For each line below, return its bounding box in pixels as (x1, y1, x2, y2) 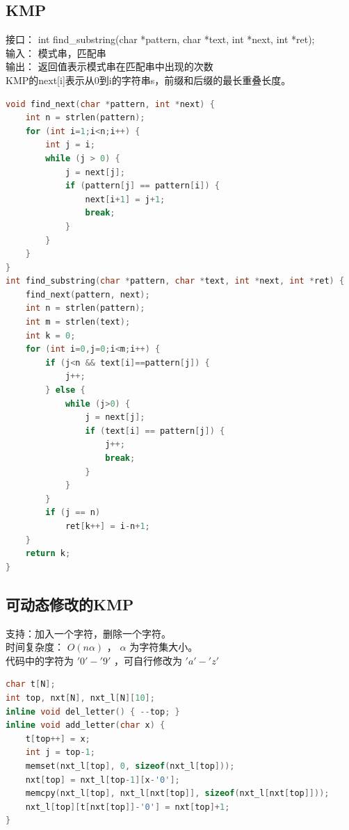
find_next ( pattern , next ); (25, 289, 150, 300)
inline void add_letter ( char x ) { (6, 720, 165, 731)
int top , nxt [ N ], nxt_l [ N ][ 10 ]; (6, 692, 155, 703)
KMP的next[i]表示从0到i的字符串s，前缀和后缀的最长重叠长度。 (6, 72, 291, 87)
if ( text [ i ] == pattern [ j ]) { (85, 425, 225, 436)
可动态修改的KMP (6, 593, 134, 615)
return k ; (25, 548, 71, 559)
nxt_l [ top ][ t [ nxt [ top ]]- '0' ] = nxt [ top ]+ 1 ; (25, 801, 230, 812)
